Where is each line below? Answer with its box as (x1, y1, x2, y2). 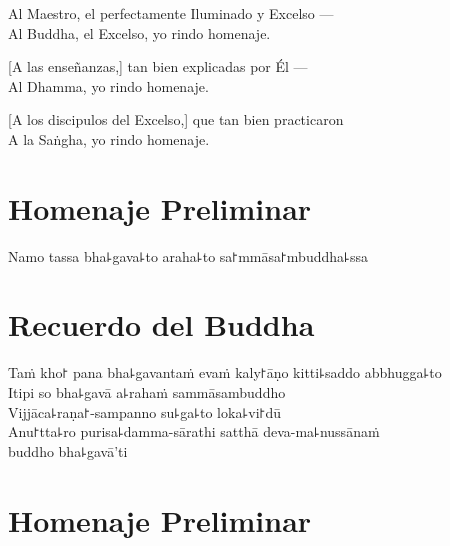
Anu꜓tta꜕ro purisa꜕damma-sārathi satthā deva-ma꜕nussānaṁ (8, 421, 380, 442)
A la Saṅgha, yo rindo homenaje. (8, 128, 210, 149)
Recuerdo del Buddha (8, 304, 315, 345)
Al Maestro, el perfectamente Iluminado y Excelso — (8, 3, 334, 23)
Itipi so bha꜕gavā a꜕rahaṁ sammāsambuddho (8, 382, 286, 402)
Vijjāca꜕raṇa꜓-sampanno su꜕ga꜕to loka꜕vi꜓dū (8, 401, 281, 422)
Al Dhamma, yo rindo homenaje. (8, 75, 209, 96)
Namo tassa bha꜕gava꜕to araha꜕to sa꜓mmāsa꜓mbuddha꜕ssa (8, 245, 368, 266)
